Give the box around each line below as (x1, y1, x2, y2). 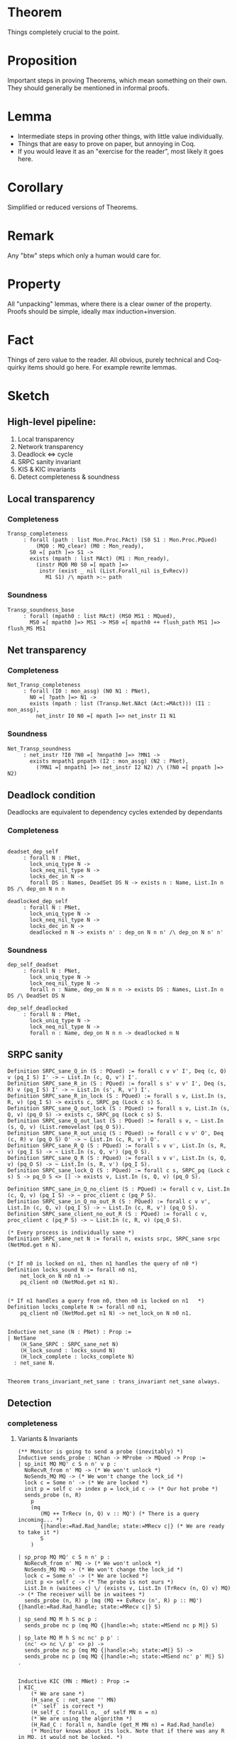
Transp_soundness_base (7, 606, 75, 614)
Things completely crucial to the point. (7, 28, 120, 36)
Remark (7, 228, 55, 243)
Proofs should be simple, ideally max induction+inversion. (7, 307, 176, 316)
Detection (7, 1397, 52, 1409)
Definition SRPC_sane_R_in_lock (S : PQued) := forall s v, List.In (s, (7, 1092, 227, 1100)
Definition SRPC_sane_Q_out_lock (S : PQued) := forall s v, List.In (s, (7, 1105, 231, 1112)
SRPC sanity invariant (17, 457, 82, 465)
